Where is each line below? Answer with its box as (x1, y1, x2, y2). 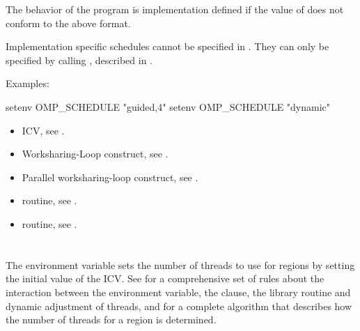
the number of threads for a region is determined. (6, 312, 217, 327)
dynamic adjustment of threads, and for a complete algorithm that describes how (6, 298, 352, 313)
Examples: (6, 76, 49, 91)
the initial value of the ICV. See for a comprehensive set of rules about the (6, 271, 324, 286)
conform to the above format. (6, 15, 131, 30)
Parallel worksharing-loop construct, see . (22, 169, 198, 184)
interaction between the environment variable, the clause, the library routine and (6, 284, 351, 299)
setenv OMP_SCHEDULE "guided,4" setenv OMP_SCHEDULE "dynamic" (6, 99, 331, 114)
